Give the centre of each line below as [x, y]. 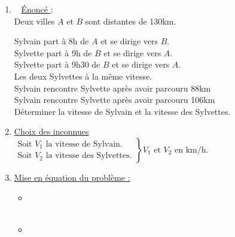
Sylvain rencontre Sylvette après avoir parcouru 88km [112, 88]
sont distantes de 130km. [131, 21]
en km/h [190, 150]
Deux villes [34, 21]
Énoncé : [37, 9]
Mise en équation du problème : [72, 177]
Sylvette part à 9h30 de [57, 64]
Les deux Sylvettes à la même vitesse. [83, 76]
